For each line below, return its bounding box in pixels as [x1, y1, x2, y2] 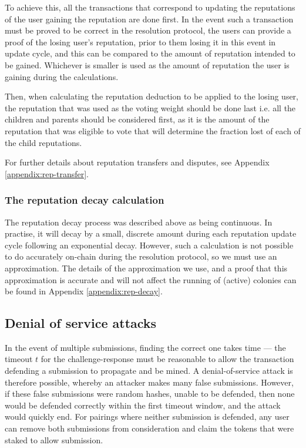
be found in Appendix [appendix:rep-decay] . [5, 285, 163, 297]
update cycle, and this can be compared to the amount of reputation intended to [5, 47, 295, 59]
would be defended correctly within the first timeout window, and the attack [5, 399, 281, 411]
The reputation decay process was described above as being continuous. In [5, 215, 273, 228]
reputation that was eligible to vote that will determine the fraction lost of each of [5, 124, 301, 137]
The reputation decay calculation [5, 193, 164, 207]
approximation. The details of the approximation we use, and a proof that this [5, 261, 288, 274]
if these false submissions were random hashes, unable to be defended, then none [5, 387, 295, 400]
